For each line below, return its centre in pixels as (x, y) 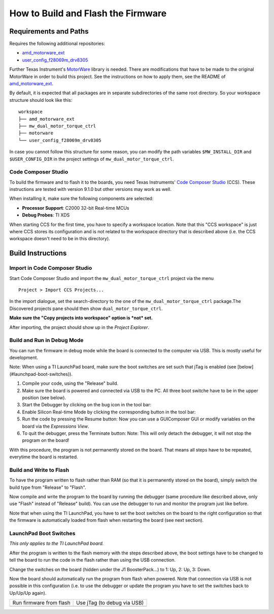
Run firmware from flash (41, 603)
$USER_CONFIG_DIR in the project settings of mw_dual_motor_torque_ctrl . (92, 159)
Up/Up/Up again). (28, 593)
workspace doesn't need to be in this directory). (60, 239)
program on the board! (46, 440)
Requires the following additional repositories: (57, 44)
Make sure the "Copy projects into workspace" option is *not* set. (81, 318)
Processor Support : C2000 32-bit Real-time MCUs (76, 208)
